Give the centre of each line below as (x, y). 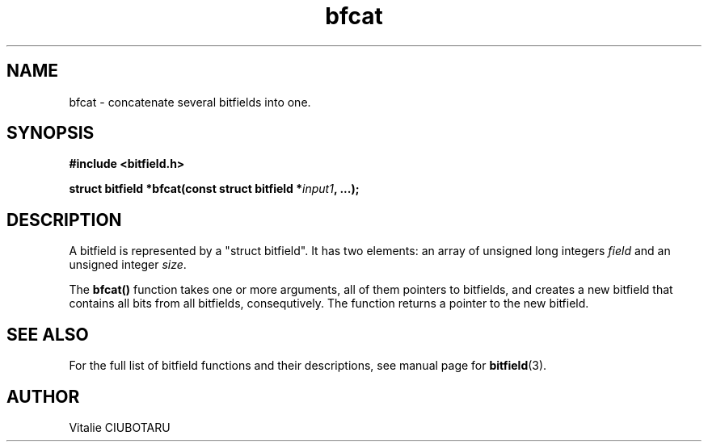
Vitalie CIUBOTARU (120, 427)
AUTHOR (43, 396)
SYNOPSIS (51, 133)
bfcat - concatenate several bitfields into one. (190, 102)
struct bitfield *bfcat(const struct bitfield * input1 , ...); (214, 189)
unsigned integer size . (128, 265)
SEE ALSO (48, 334)
